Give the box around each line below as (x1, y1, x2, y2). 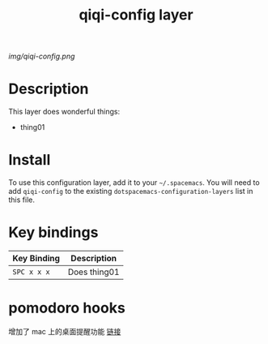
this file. (8, 195, 35, 204)
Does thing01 (67, 266, 120, 277)
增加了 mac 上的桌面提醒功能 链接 (8, 326, 121, 336)
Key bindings (8, 223, 99, 242)
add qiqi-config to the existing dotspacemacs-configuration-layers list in (8, 187, 253, 196)
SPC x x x (12, 268, 50, 277)
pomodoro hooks (8, 299, 125, 317)
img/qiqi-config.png (8, 51, 75, 62)
